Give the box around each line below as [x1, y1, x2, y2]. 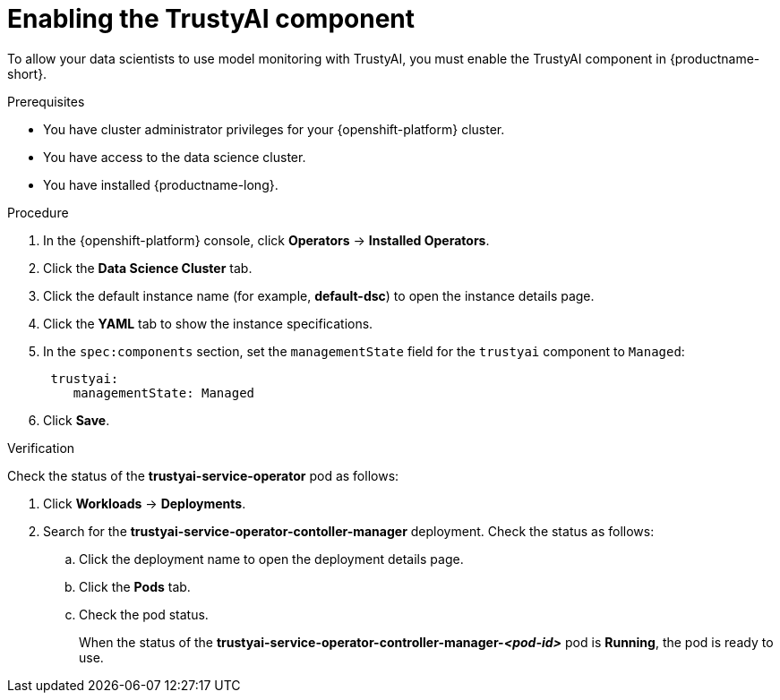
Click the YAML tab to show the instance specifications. [43, 315, 373, 331]
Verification [7, 440, 75, 456]
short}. [7, 65, 47, 81]
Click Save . [43, 412, 110, 428]
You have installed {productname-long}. [43, 176, 279, 192]
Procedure [7, 204, 69, 220]
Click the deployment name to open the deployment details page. [79, 551, 464, 567]
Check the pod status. [79, 606, 209, 622]
